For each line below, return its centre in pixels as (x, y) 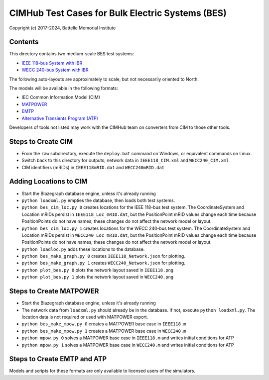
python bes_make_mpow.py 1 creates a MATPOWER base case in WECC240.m (104, 331)
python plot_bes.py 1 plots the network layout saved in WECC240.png (98, 277)
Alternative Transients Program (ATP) (60, 118)
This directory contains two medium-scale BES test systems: (72, 54)
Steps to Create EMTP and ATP (58, 359)
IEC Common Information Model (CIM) (61, 97)
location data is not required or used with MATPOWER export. (85, 317)
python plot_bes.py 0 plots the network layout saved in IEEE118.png (98, 270)
